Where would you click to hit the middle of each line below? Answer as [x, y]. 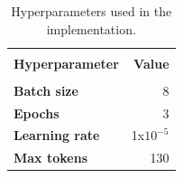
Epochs [37, 112]
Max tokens [51, 158]
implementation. [91, 28]
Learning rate [57, 135]
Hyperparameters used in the [91, 11]
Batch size [46, 90]
